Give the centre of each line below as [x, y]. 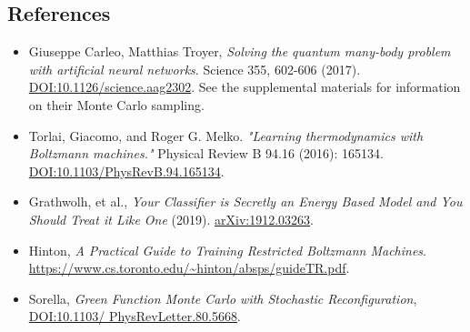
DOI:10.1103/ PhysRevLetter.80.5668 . [135, 316]
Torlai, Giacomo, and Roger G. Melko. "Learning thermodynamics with [226, 135]
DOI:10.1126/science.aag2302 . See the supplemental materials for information [245, 87]
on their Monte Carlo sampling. [116, 104]
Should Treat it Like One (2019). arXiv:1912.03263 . [171, 219]
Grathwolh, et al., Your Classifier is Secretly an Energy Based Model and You [245, 201]
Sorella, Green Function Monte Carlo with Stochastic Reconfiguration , [223, 298]
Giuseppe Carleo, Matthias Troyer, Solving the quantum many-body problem [240, 51]
